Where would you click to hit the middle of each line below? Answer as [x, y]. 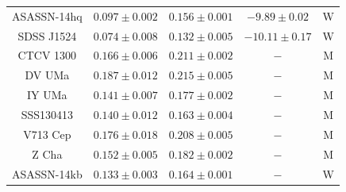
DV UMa [47, 75]
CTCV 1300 [47, 55]
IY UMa [47, 95]
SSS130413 [47, 114]
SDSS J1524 [47, 35]
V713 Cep [47, 134]
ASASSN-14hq [47, 15]
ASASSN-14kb [47, 173]
